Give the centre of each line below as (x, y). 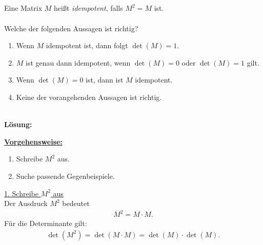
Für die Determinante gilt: (46, 223)
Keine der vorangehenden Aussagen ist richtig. (89, 97)
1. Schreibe (21, 193)
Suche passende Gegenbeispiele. (65, 176)
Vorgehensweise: (33, 141)
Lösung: (18, 124)
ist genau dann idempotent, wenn (78, 62)
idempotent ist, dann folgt (87, 45)
